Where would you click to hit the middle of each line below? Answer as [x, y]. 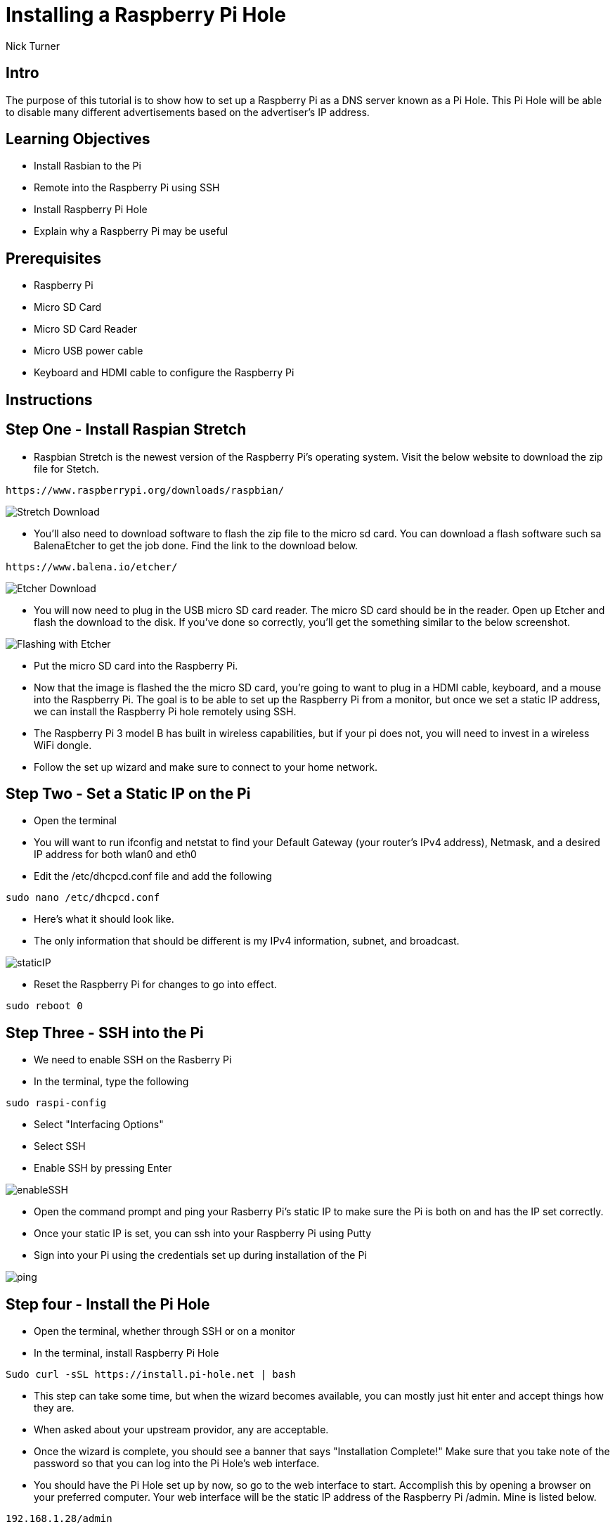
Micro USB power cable [89, 351]
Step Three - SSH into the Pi [105, 1032]
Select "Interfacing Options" [99, 1125]
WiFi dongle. [63, 745]
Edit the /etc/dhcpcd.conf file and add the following [153, 876]
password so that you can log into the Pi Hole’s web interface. [177, 1464]
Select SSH [60, 1146]
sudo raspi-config [56, 1103]
